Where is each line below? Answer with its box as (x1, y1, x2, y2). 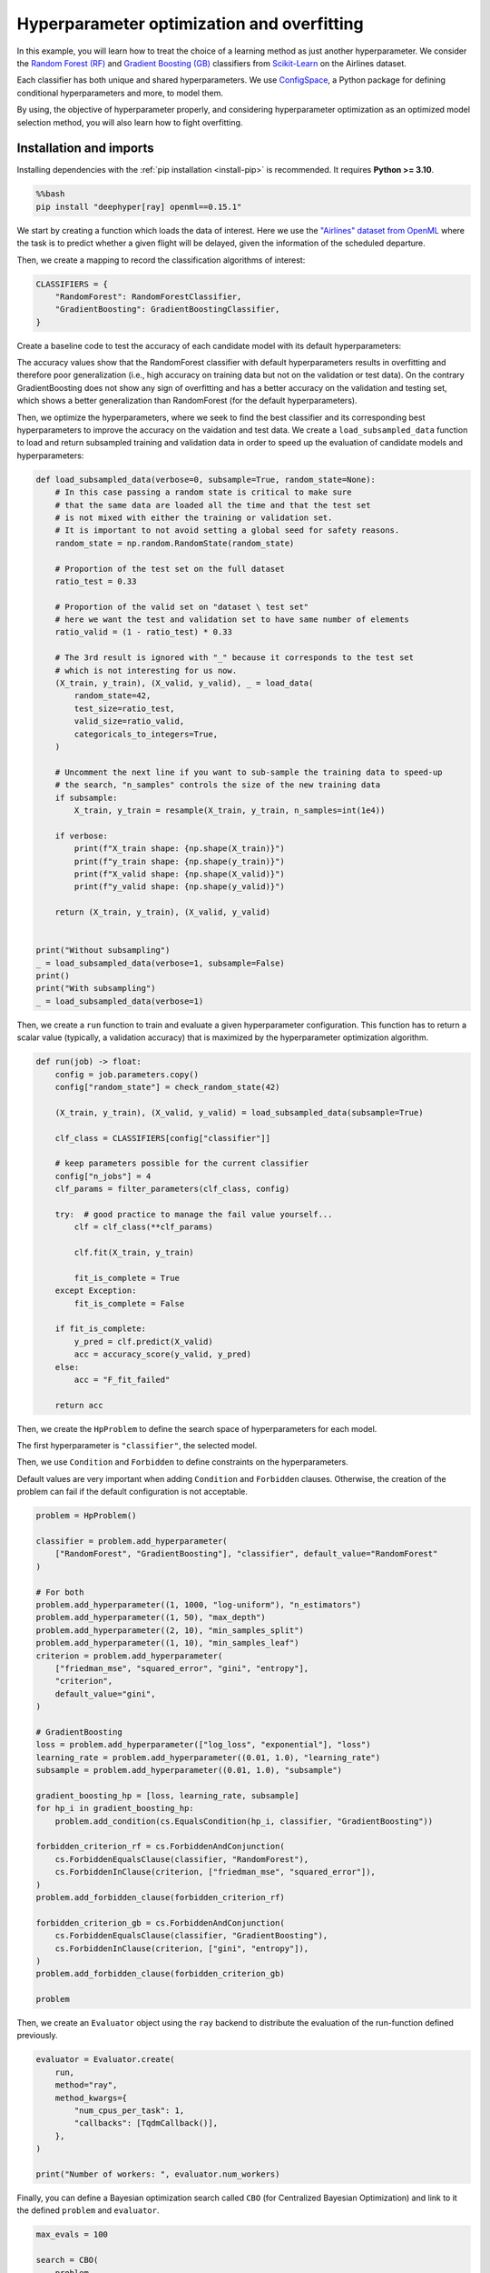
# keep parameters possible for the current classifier (54, 1158, 309, 1168)
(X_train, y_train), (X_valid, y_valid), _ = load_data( (54, 678, 314, 688)
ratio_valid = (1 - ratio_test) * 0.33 (54, 627, 233, 637)
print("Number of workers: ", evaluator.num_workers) (35, 2168, 280, 2179)
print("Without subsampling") (35, 946, 171, 956)
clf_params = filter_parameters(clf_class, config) (54, 1184, 290, 1195)
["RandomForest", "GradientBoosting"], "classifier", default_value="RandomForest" (54, 1548, 438, 1559)
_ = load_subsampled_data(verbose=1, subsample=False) (35, 957, 285, 968)
